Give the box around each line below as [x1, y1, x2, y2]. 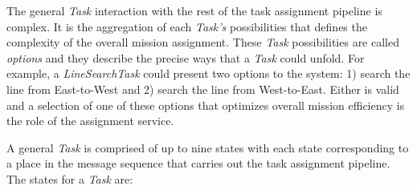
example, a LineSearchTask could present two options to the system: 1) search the [6, 65, 411, 82]
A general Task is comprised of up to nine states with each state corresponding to [6, 139, 409, 156]
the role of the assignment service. [6, 112, 174, 129]
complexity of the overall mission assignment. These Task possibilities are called [6, 34, 399, 51]
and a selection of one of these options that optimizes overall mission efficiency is [6, 96, 405, 113]
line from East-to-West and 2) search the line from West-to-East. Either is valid [6, 80, 399, 97]
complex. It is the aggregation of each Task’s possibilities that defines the [6, 18, 367, 34]
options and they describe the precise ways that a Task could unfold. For [6, 49, 365, 66]
